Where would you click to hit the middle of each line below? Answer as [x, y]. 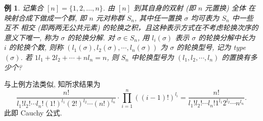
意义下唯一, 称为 [31, 37]
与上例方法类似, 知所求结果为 [52, 84]
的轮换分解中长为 [227, 37]
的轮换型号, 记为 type [211, 47]
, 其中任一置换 [158, 17]
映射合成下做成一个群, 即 [46, 17]
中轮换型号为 [152, 57]
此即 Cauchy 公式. [33, 113]
